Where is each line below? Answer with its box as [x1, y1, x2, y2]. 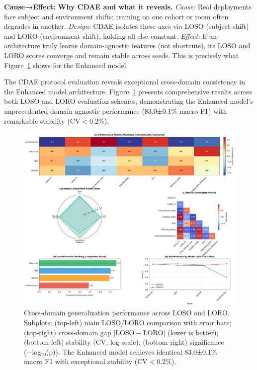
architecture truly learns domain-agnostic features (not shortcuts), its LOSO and [4, 40, 251, 51]
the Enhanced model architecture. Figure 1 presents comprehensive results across [4, 86, 252, 96]
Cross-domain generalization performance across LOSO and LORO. [24, 307, 230, 318]
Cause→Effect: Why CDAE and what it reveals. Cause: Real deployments [4, 1, 252, 11]
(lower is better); [168, 327, 219, 337]
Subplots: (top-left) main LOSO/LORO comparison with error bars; [24, 317, 232, 327]
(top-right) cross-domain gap [24, 327, 111, 337]
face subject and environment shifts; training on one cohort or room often [4, 11, 229, 21]
